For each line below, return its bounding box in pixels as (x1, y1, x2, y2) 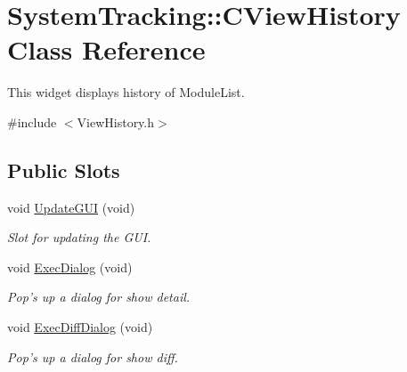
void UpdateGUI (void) (7, 198, 135, 216)
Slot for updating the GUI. (7, 228, 151, 247)
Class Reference (7, 31, 206, 68)
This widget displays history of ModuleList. (7, 83, 245, 101)
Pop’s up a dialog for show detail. (7, 287, 191, 306)
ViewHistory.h (77, 112, 155, 131)
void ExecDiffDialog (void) (7, 318, 153, 336)
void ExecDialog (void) (7, 257, 133, 276)
